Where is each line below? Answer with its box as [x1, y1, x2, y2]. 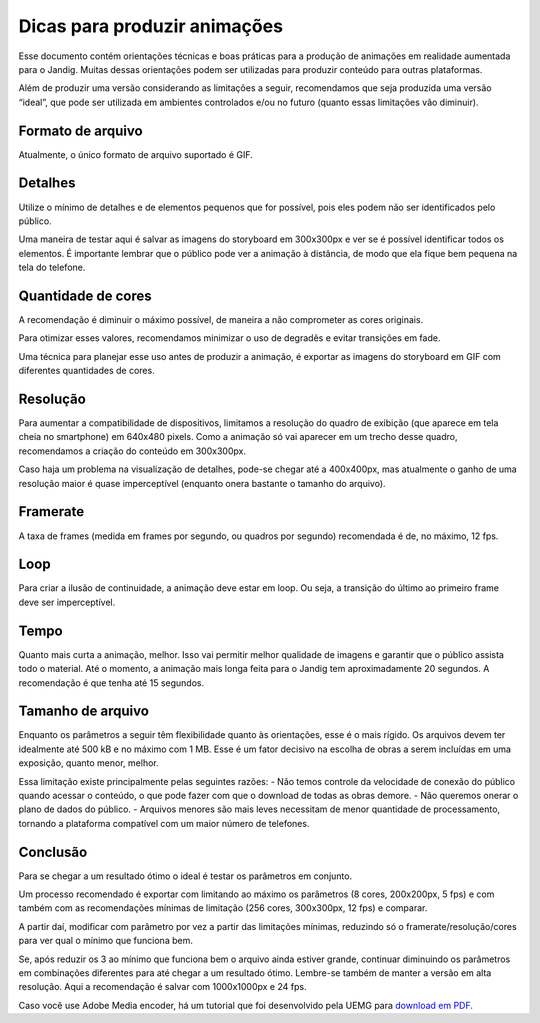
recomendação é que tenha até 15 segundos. [18, 676, 205, 689]
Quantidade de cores [18, 287, 152, 304]
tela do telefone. [18, 261, 86, 274]
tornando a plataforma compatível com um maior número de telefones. [18, 817, 310, 829]
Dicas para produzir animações [18, 15, 284, 37]
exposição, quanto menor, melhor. [18, 757, 159, 769]
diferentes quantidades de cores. [18, 365, 155, 377]
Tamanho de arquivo [18, 703, 150, 720]
